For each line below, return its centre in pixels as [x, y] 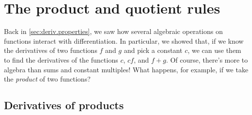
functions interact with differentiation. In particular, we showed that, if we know [124, 41]
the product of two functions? [47, 79]
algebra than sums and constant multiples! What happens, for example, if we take [126, 69]
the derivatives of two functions [51, 50]
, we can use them [214, 50]
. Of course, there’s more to [207, 59]
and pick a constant [153, 50]
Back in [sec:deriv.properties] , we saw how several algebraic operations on [113, 31]
